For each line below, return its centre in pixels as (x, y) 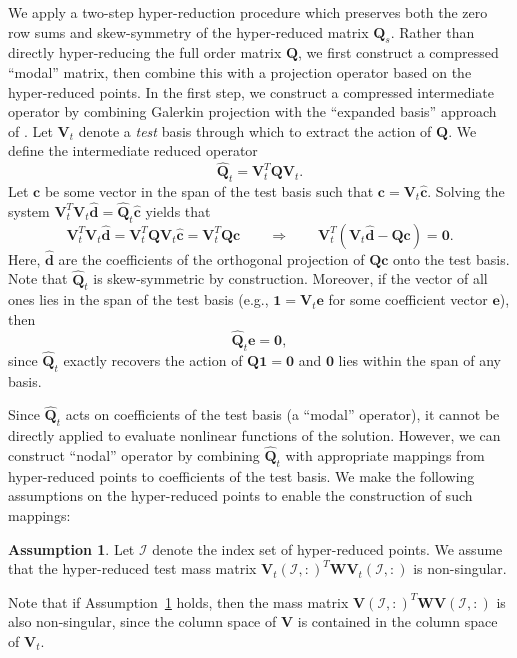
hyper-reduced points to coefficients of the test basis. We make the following (241, 475)
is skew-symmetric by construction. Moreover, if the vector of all (290, 278)
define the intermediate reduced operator (133, 150)
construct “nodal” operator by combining (134, 455)
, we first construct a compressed (398, 52)
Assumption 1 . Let (71, 548)
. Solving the (466, 190)
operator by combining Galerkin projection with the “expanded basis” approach (252, 111)
